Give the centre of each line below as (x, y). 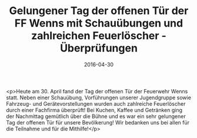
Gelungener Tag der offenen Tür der (99, 11)
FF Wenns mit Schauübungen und (99, 23)
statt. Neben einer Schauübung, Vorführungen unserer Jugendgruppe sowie (98, 97)
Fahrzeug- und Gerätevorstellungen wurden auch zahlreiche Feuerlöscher (96, 103)
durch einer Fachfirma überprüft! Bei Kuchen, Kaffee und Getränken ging (94, 110)
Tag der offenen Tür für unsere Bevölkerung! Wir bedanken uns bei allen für (98, 122)
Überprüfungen (99, 48)
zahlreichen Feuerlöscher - (99, 36)
